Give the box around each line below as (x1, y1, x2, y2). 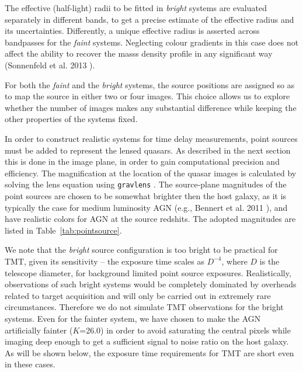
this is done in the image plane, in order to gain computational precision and (5, 155, 280, 168)
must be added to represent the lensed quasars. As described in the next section (5, 144, 291, 156)
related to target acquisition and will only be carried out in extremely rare (5, 289, 271, 301)
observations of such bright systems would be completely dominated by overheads (5, 278, 297, 290)
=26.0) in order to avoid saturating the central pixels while (79, 324, 291, 336)
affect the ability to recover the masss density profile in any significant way (5, 47, 273, 60)
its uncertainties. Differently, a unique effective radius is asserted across (5, 25, 260, 37)
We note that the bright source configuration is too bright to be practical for (5, 244, 278, 256)
